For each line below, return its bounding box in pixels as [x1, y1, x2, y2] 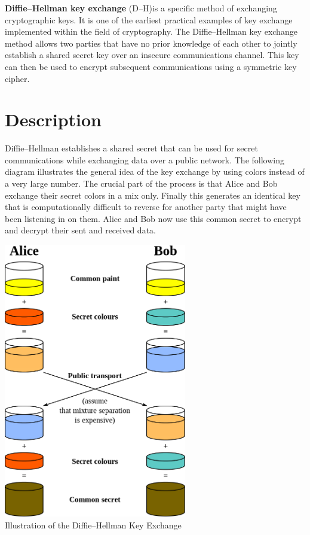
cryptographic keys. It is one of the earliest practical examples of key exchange [5, 13, 293, 26]
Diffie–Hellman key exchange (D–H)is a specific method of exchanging [5, 2, 277, 14]
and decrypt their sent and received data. [5, 224, 156, 236]
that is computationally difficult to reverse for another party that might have [5, 200, 287, 213]
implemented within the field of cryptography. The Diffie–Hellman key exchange [5, 25, 297, 38]
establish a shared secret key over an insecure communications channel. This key [5, 48, 299, 61]
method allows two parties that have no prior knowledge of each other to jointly [5, 37, 297, 49]
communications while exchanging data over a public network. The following [5, 153, 284, 166]
